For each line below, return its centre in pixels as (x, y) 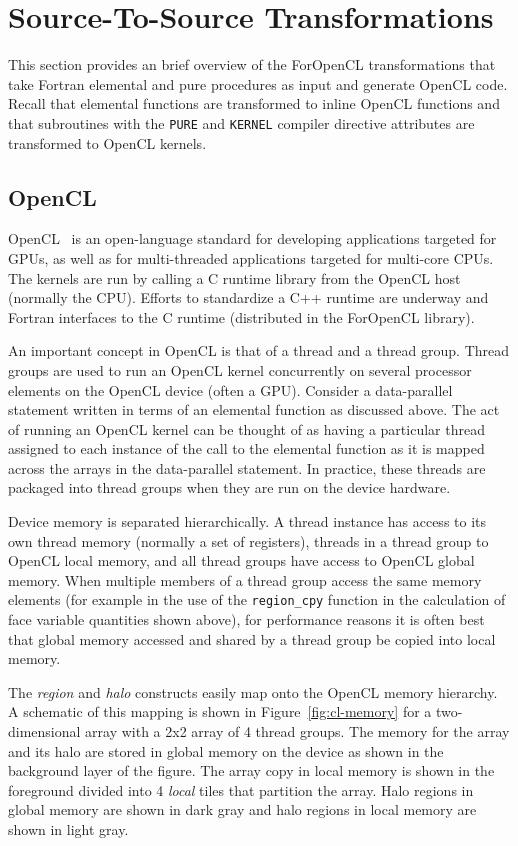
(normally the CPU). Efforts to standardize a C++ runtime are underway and (248, 297)
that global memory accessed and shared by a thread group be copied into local (252, 638)
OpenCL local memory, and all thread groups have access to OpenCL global (241, 560)
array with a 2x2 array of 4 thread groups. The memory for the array (297, 731)
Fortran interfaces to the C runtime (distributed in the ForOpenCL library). (241, 316)
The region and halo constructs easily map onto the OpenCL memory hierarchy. (253, 691)
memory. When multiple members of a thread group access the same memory (245, 579)
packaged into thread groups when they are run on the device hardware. (229, 487)
